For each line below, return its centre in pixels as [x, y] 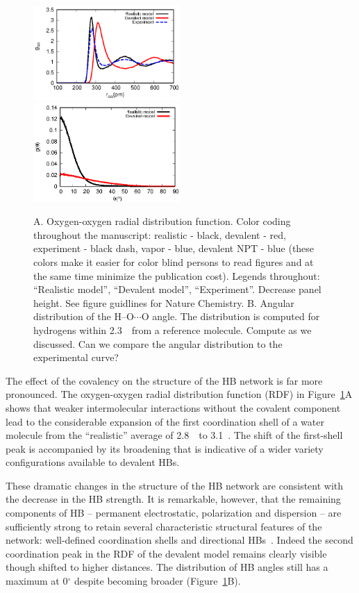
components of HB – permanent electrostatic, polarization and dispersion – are [174, 513]
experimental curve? [76, 357]
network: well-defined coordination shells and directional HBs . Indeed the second [179, 540]
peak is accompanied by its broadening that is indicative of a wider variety [165, 448]
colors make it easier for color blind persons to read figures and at [174, 261]
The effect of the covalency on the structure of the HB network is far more [164, 380]
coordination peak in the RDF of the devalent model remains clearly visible [166, 553]
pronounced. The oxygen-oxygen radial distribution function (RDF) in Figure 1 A [179, 394]
